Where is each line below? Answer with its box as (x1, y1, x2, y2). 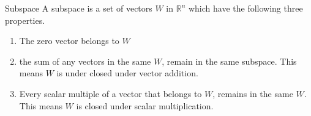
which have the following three (188, 2, 303, 14)
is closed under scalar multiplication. (76, 99, 214, 112)
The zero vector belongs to (19, 34, 119, 47)
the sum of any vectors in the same (19, 54, 151, 67)
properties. (5, 13, 45, 26)
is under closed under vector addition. (56, 67, 198, 79)
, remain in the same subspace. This (162, 54, 297, 67)
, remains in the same (212, 87, 293, 100)
